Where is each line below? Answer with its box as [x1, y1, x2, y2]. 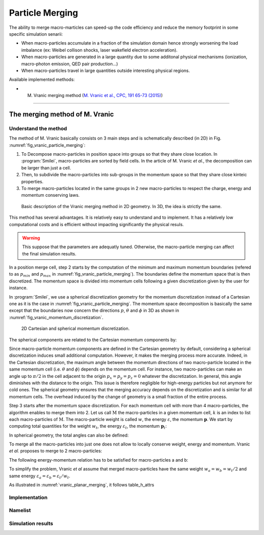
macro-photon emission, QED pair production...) [21, 61, 118, 67]
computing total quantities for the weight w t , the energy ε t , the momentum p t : [9, 423, 167, 430]
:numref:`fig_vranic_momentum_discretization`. [9, 314, 104, 320]
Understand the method [9, 125, 67, 132]
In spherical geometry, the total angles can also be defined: [9, 432, 129, 438]
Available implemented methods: [9, 76, 75, 83]
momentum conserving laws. [21, 192, 80, 198]
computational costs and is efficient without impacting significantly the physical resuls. [9, 221, 184, 227]
